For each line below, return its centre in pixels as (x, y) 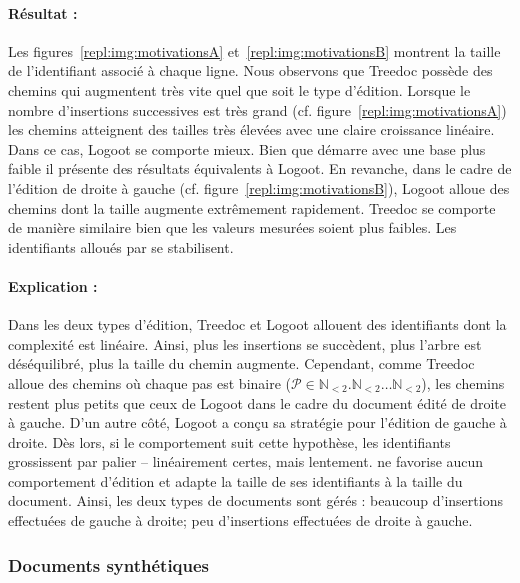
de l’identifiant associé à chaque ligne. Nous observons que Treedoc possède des (250, 70)
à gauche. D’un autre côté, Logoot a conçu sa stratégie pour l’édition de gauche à (257, 422)
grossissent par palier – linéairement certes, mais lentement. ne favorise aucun (246, 461)
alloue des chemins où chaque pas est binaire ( (150, 382)
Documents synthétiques (109, 564)
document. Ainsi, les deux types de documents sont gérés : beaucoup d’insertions (255, 500)
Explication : (53, 285)
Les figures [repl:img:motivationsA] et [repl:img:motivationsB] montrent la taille (254, 50)
